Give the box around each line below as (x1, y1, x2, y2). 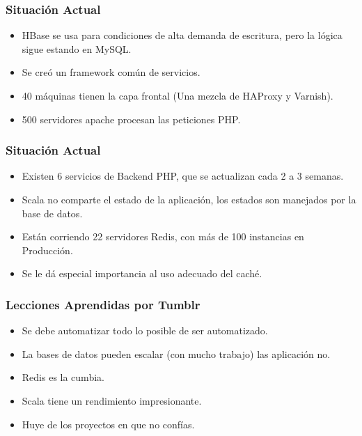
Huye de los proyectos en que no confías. (22, 416, 195, 431)
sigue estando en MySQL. (22, 41, 132, 56)
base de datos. (22, 205, 83, 220)
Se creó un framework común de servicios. (22, 65, 200, 79)
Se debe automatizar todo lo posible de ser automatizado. (22, 323, 268, 338)
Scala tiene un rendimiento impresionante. (22, 393, 202, 407)
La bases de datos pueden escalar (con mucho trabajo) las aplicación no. (22, 346, 331, 361)
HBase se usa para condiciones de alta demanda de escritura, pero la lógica (22, 28, 343, 42)
